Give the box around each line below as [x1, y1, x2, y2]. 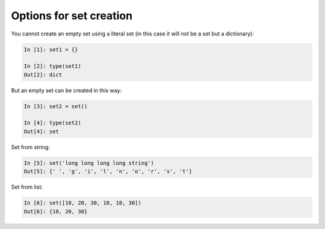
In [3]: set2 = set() [23, 103, 88, 109]
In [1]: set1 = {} [23, 46, 78, 53]
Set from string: [11, 143, 51, 150]
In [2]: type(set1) [23, 63, 81, 70]
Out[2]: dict [23, 71, 63, 78]
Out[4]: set [23, 128, 60, 135]
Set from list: [11, 183, 43, 191]
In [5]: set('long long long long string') [23, 159, 155, 166]
